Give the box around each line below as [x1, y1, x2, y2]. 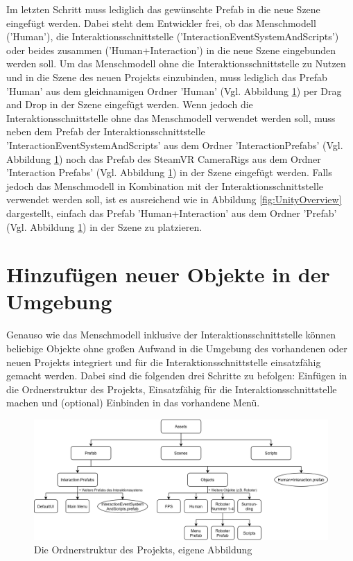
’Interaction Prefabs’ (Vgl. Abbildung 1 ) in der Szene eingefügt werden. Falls [6, 165, 332, 180]
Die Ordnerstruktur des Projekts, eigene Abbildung [34, 542, 252, 557]
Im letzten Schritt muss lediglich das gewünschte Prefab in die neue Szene [6, 2, 320, 16]
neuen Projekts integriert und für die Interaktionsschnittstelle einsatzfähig [6, 354, 321, 369]
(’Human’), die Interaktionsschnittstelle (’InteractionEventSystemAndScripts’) [6, 29, 339, 44]
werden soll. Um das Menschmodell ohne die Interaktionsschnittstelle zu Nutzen [6, 56, 346, 71]
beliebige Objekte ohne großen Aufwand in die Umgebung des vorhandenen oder [6, 341, 347, 355]
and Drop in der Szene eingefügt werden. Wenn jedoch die [6, 97, 253, 112]
